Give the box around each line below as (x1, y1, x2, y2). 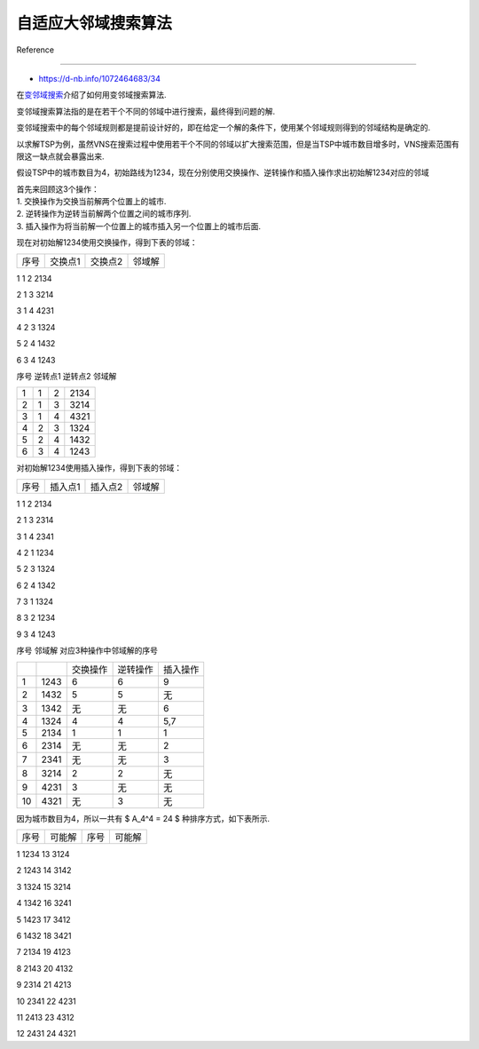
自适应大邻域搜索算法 (16, 13, 173, 33)
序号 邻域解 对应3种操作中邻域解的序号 (16, 645, 159, 656)
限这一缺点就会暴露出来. (16, 151, 106, 162)
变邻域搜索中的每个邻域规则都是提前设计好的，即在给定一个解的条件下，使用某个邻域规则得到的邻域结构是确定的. (16, 123, 431, 133)
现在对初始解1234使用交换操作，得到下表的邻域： (16, 237, 198, 248)
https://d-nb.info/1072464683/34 (38, 73, 161, 83)
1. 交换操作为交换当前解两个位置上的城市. (16, 196, 167, 207)
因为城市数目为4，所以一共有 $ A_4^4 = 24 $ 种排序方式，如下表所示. (16, 813, 271, 823)
